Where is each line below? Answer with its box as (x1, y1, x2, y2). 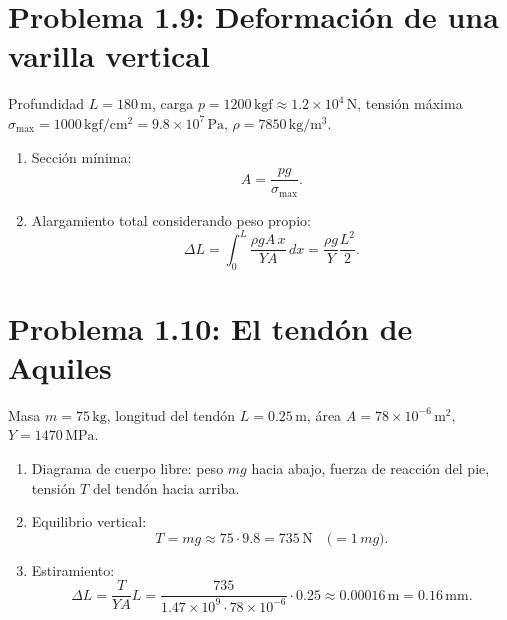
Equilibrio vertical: (31, 511, 147, 532)
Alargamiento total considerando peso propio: (31, 209, 311, 230)
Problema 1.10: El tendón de (8, 307, 413, 348)
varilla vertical (8, 35, 210, 76)
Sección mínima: (31, 146, 132, 167)
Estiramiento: (31, 559, 115, 580)
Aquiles (8, 346, 112, 387)
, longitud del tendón (106, 404, 236, 425)
